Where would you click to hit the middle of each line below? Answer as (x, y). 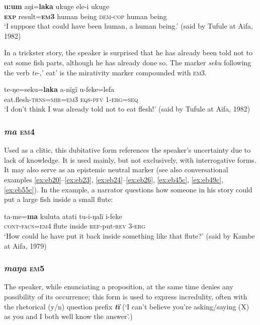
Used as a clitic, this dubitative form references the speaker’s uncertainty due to (127, 150)
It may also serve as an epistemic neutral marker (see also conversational (116, 170)
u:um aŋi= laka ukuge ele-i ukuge (57, 6)
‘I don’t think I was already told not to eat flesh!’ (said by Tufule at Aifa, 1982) (127, 109)
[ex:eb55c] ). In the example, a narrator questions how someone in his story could (128, 189)
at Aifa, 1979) (25, 245)
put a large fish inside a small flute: (59, 199)
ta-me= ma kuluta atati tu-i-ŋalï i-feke (63, 216)
